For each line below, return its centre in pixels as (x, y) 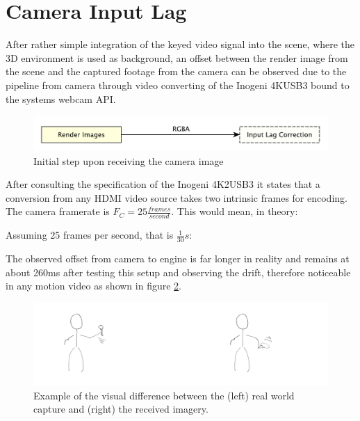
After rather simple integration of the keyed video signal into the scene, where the (180, 44)
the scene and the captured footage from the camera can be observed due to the (176, 71)
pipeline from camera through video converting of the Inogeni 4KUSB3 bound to (178, 85)
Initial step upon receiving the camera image (129, 160)
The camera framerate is (58, 211)
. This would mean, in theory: (235, 211)
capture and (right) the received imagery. (121, 409)
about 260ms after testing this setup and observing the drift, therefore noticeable (178, 272)
